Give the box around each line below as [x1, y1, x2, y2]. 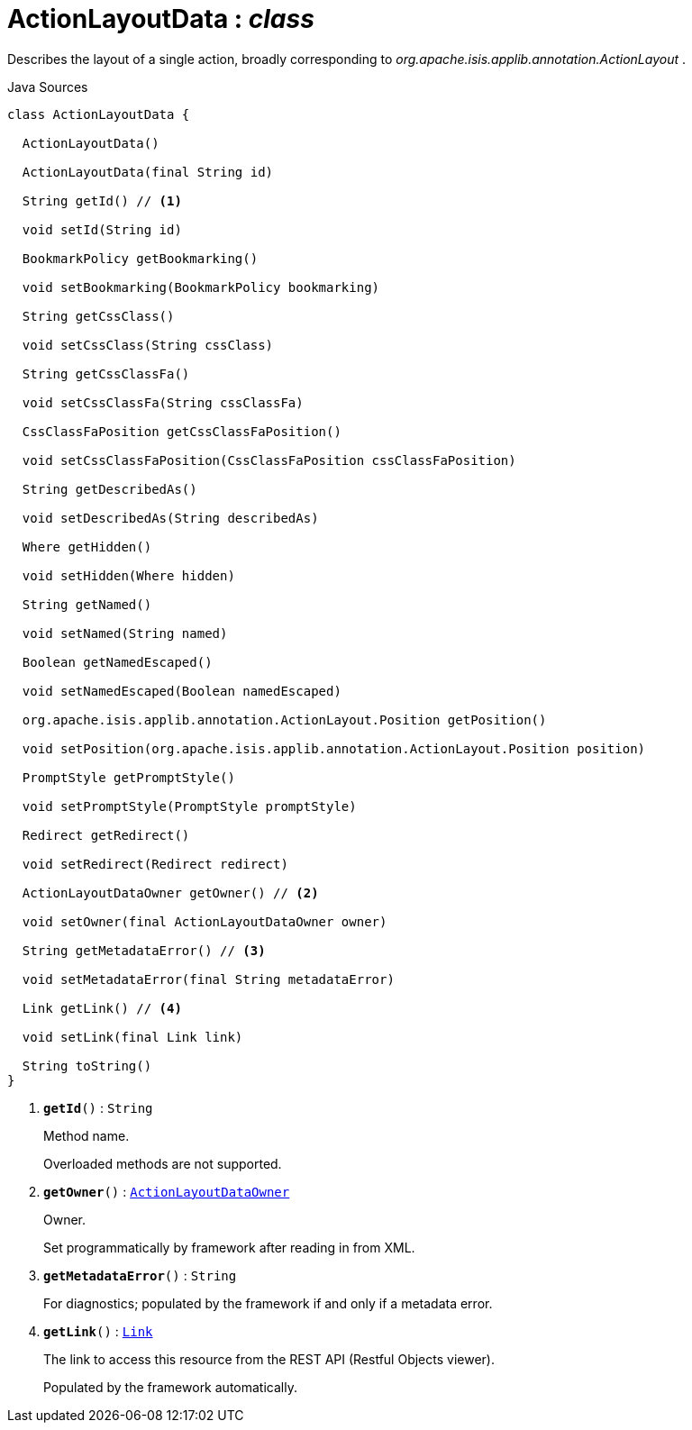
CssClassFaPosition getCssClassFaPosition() [22, 424, 341, 439]
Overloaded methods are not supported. [43, 1155, 282, 1171]
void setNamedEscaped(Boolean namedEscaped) [22, 683, 341, 698]
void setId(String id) [22, 222, 182, 237]
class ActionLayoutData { [7, 106, 190, 122]
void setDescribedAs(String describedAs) [22, 510, 319, 525]
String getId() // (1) [22, 193, 182, 208]
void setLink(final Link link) [22, 1029, 243, 1044]
